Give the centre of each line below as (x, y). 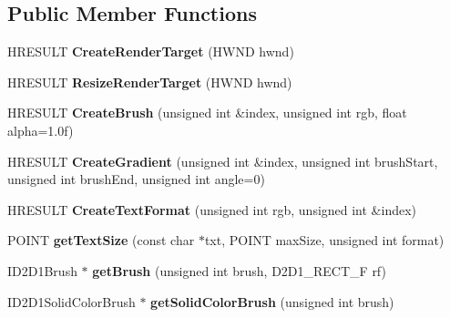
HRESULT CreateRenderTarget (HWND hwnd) (151, 51)
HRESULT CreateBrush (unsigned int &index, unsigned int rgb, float (207, 113)
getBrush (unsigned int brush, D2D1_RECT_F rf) (239, 270)
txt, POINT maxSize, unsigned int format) (324, 240)
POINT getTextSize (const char (101, 240)
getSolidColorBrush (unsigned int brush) (272, 301)
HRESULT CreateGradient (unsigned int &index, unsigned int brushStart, (223, 161)
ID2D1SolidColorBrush (72, 301)
